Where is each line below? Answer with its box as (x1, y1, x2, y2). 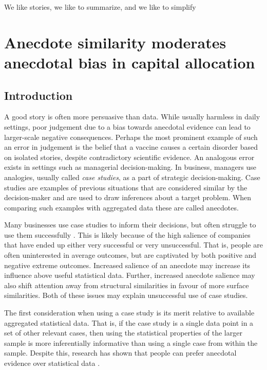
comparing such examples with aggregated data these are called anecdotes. (4, 202, 239, 213)
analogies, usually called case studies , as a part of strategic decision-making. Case (4, 171, 260, 182)
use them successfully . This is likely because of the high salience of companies (4, 229, 251, 240)
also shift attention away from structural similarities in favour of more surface (4, 279, 249, 290)
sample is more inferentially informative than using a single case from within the (4, 337, 258, 348)
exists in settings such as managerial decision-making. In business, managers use (4, 162, 256, 172)
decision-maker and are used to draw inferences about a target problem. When (4, 192, 252, 203)
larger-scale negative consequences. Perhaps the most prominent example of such (4, 131, 258, 142)
